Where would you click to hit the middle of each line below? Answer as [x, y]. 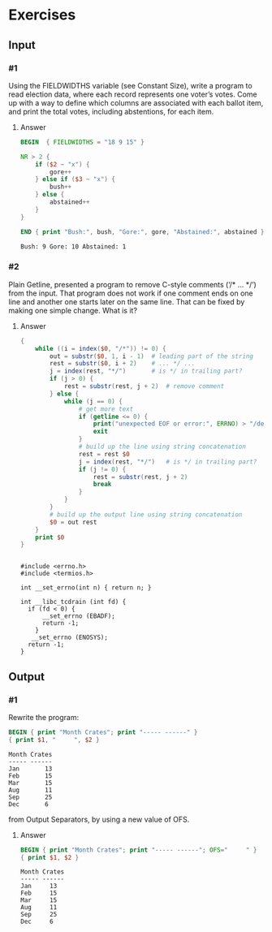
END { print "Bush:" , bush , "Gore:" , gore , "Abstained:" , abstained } [142, 232]
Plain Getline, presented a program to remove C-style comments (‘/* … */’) [133, 284]
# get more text [106, 409]
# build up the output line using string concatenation [146, 514]
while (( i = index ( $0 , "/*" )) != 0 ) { [101, 348]
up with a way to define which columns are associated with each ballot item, [136, 102]
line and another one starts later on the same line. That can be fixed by [127, 301]
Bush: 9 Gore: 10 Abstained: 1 [73, 246]
